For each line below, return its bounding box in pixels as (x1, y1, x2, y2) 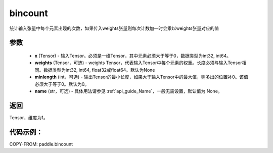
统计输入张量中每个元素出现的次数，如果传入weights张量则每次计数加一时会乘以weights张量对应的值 (9, 25, 219, 31)
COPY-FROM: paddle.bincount (9, 141, 73, 147)
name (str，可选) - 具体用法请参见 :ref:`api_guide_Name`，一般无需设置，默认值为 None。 (34, 88, 222, 94)
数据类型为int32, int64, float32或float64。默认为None (43, 67, 155, 73)
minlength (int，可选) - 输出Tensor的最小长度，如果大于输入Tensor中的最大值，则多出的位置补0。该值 (34, 74, 249, 80)
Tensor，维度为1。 (9, 114, 48, 121)
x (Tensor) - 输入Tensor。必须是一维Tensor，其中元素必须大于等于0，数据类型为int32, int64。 (34, 53, 232, 59)
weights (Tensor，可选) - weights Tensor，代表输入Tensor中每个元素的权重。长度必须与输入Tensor (34, 60, 242, 66)
